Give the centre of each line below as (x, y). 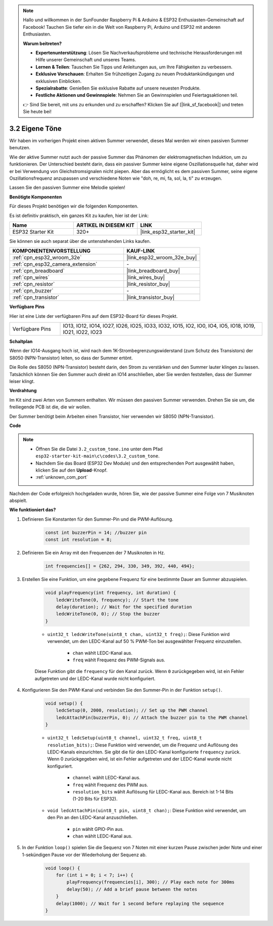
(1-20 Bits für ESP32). (95, 799)
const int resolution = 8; (79, 540)
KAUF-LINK (141, 251)
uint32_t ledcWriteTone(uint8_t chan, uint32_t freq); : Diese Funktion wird (139, 634)
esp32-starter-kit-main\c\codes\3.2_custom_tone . (98, 456)
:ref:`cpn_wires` (31, 277)
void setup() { (64, 704)
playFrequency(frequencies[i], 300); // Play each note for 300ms (151, 882)
